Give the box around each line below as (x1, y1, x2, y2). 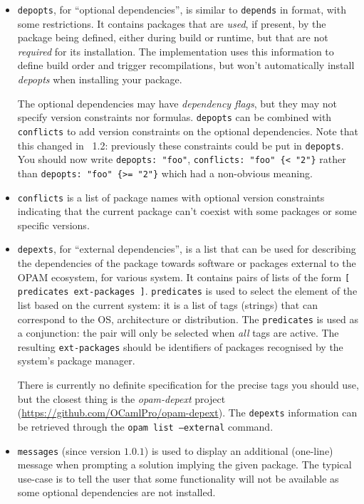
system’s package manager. (17, 353, 135, 368)
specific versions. (17, 217, 90, 232)
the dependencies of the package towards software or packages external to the (17, 256, 356, 270)
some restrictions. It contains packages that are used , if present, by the (17, 16, 326, 31)
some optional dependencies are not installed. (17, 485, 216, 500)
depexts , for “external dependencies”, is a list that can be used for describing (17, 241, 356, 256)
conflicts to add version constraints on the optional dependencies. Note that (17, 123, 359, 138)
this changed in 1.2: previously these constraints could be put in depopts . (17, 137, 344, 152)
